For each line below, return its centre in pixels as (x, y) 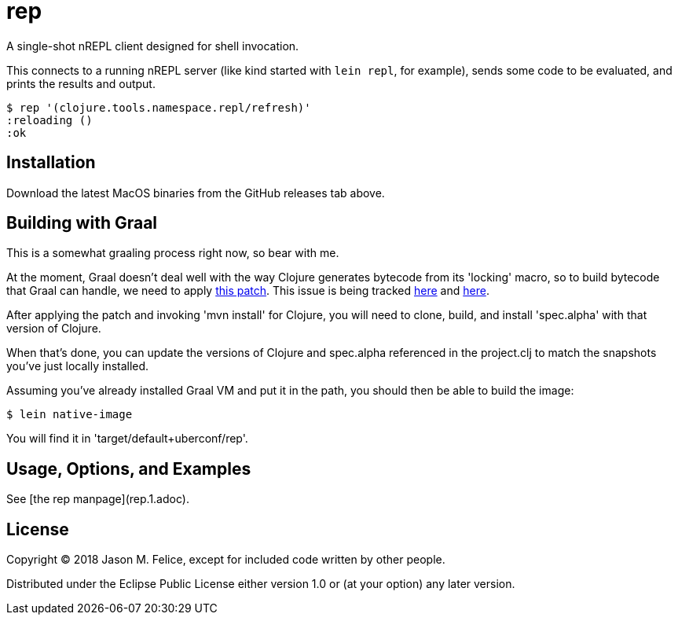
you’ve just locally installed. (78, 366)
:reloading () (49, 120)
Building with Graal (82, 223)
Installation (51, 163)
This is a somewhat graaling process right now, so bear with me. (173, 253)
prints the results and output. (81, 83)
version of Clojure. (54, 329)
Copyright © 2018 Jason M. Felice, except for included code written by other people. (226, 560)
